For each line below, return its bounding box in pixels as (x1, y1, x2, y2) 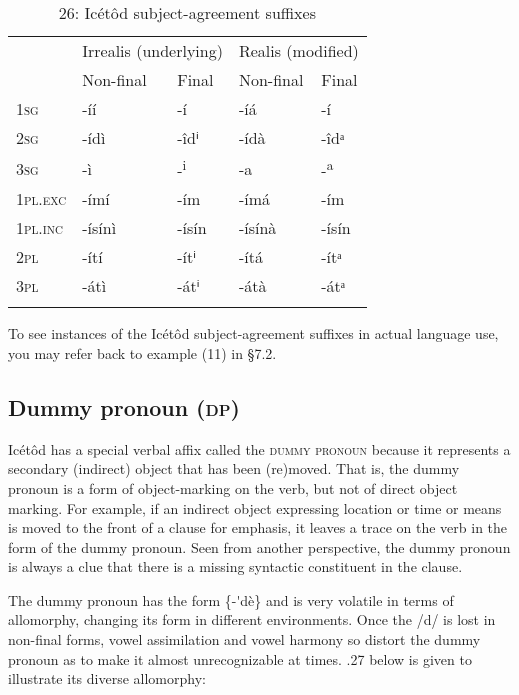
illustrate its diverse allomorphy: (8, 668, 206, 689)
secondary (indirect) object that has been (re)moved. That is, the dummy (8, 458, 460, 479)
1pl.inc (16, 216, 63, 240)
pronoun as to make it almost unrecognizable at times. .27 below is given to (8, 648, 472, 669)
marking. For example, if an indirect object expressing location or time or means (8, 497, 502, 518)
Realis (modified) (238, 39, 359, 62)
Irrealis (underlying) (82, 39, 223, 62)
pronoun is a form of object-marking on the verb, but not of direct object (8, 477, 458, 498)
